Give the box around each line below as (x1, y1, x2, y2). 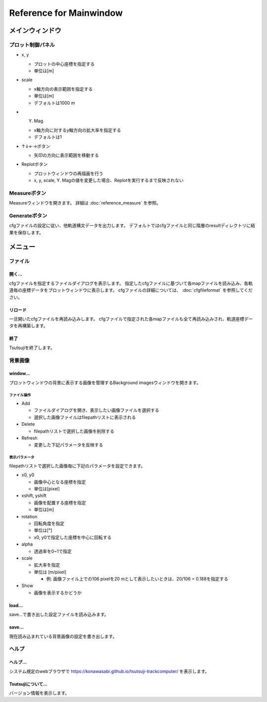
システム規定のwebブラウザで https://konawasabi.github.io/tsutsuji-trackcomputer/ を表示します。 (9, 668, 210, 674)
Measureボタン (9, 190, 46, 197)
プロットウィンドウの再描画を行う (34, 170, 103, 176)
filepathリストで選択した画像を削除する (34, 428, 115, 434)
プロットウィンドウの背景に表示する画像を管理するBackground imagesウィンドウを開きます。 (9, 379, 201, 386)
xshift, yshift (21, 493, 47, 499)
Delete (21, 421, 35, 427)
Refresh (21, 435, 38, 441)
